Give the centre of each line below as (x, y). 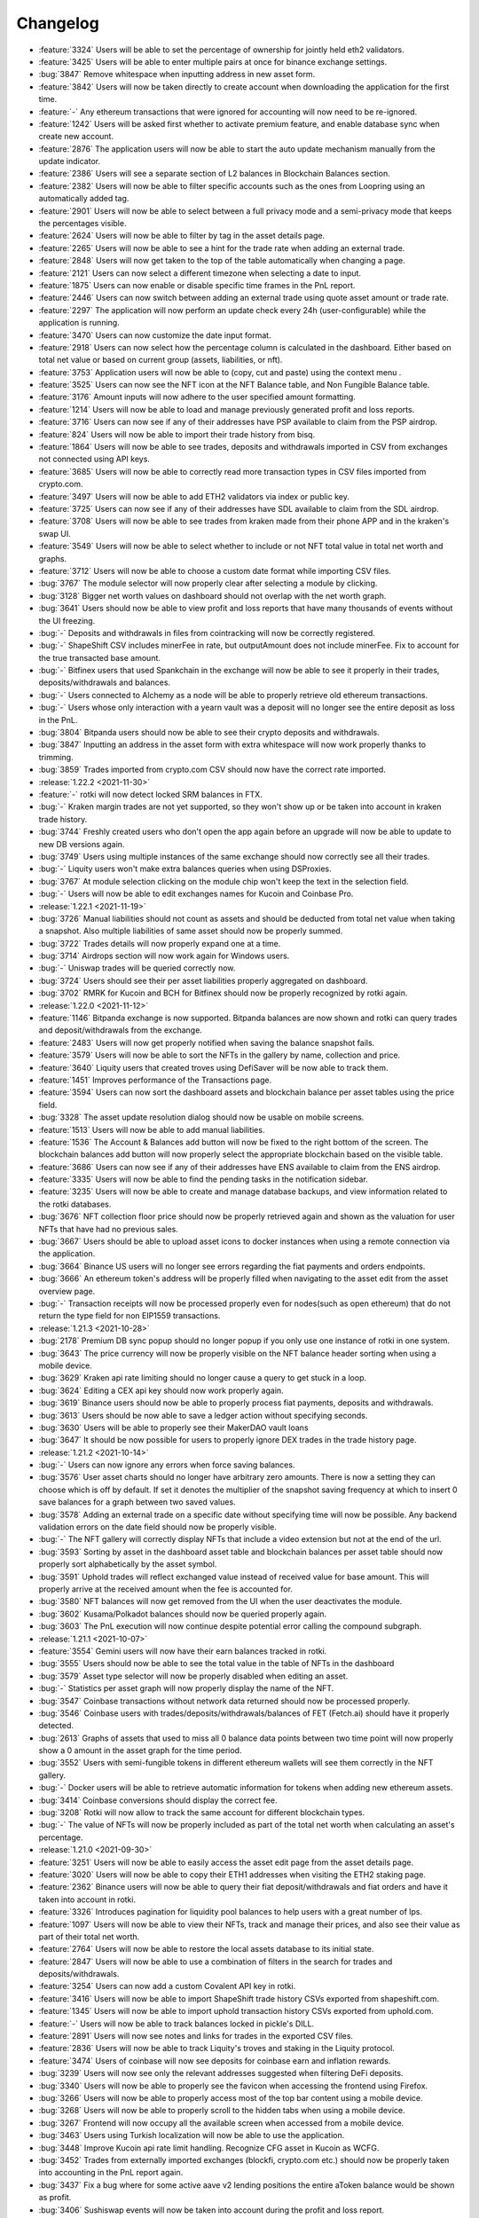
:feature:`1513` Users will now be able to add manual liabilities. (152, 1129)
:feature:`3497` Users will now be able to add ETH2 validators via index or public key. (194, 496)
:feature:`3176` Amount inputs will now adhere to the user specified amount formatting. (197, 397)
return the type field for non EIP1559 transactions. (130, 1316)
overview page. (67, 1291)
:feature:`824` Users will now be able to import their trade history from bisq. (177, 434)
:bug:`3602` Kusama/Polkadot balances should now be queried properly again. (183, 1614)
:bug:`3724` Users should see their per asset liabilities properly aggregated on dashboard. (203, 980)
